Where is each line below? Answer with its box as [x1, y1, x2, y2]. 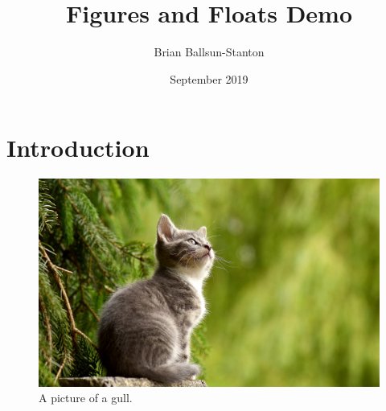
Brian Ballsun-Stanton [154, 43, 265, 60]
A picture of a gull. [39, 389, 133, 406]
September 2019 [170, 70, 248, 87]
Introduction [6, 131, 150, 164]
